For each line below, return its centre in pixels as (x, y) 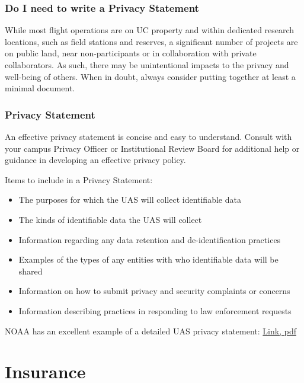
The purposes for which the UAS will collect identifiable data (130, 200)
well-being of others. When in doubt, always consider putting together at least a (150, 76)
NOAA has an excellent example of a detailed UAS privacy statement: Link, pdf (151, 331)
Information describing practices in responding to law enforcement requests (155, 310)
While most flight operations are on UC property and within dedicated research (150, 30)
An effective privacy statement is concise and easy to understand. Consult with (148, 136)
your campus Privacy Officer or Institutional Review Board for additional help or (152, 148)
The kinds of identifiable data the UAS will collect (110, 219)
